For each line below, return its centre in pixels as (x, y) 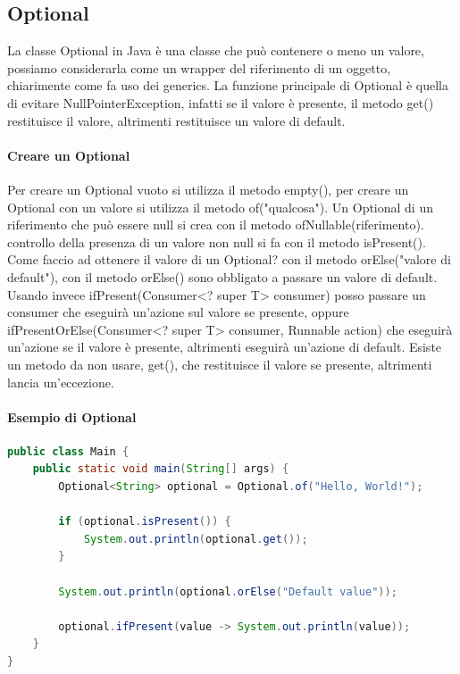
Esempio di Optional (72, 416)
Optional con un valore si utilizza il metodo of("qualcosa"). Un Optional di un (220, 207)
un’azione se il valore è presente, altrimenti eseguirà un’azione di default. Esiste (225, 347)
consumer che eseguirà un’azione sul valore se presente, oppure (178, 312)
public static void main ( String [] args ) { (161, 469)
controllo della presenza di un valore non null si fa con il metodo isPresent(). (217, 241)
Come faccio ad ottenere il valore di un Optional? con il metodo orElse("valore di (229, 259)
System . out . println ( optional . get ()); (196, 539)
